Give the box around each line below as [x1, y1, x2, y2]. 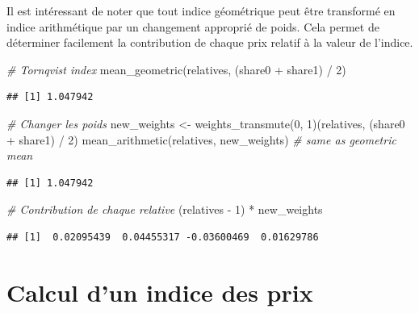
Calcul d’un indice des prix [6, 275, 313, 308]
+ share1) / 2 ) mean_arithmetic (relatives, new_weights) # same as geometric [6, 131, 396, 148]
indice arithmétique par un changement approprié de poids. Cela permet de [6, 18, 379, 35]
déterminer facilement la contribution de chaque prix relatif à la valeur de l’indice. [6, 34, 413, 51]
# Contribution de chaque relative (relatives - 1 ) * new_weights [6, 201, 323, 218]
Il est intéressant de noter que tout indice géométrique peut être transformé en [6, 2, 396, 19]
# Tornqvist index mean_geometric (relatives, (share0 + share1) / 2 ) [6, 61, 346, 77]
